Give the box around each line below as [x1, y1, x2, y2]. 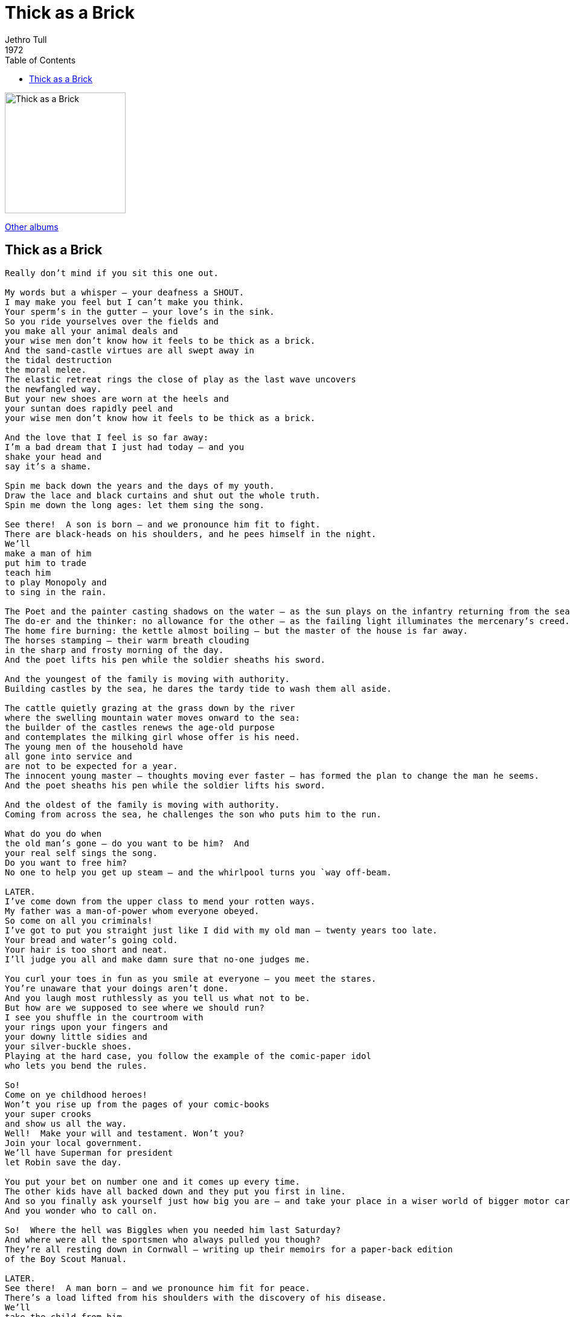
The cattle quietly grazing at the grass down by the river [5, 703, 295, 713]
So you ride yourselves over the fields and [5, 316, 219, 326]
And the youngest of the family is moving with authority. [5, 674, 290, 684]
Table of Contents [5, 54, 76, 65]
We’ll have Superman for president [5, 1147, 173, 1158]
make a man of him [5, 548, 92, 558]
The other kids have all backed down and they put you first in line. [5, 1186, 346, 1196]
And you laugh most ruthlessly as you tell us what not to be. [5, 993, 310, 1003]
